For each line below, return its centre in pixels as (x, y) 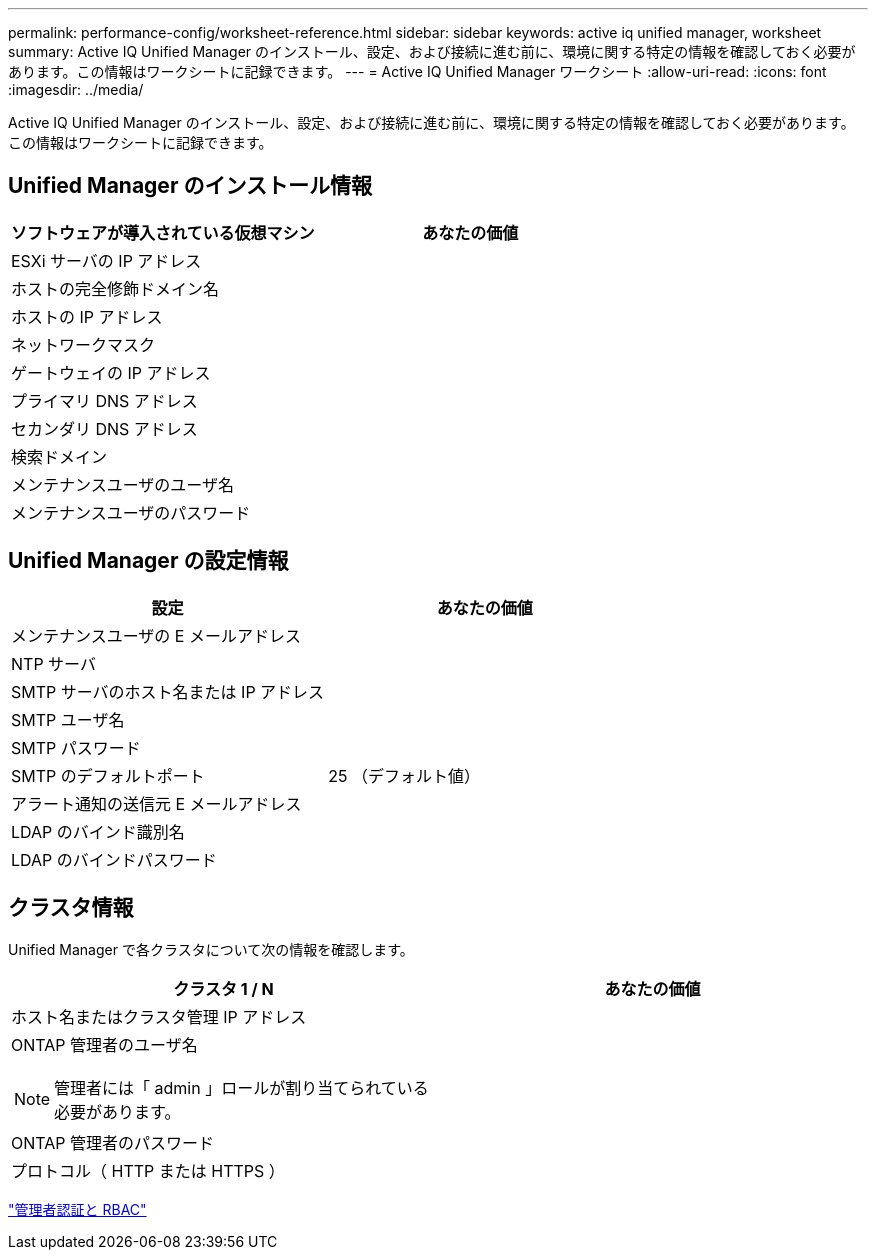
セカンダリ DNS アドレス (104, 428)
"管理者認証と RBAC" (77, 1209)
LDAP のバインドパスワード (114, 859)
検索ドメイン (59, 456)
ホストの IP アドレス (87, 316)
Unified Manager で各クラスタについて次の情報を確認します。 (211, 949)
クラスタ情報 (71, 908)
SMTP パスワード (76, 747)
